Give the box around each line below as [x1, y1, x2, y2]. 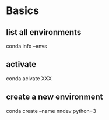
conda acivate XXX [6, 75, 52, 82]
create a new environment [6, 92, 103, 102]
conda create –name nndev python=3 [6, 107, 96, 114]
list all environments [6, 27, 82, 37]
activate [6, 59, 37, 69]
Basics [6, 4, 40, 17]
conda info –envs [6, 43, 48, 50]
